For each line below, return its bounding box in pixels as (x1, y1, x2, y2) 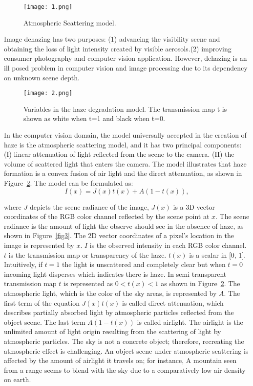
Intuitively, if (4, 259, 42, 269)
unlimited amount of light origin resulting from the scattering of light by (4, 326, 221, 337)
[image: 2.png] (23, 90, 73, 97)
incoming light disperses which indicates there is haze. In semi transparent (4, 268, 227, 279)
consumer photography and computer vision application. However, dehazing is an (4, 53, 247, 63)
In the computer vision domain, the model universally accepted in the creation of (4, 130, 247, 140)
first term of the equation (4, 297, 80, 308)
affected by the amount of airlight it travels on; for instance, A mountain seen (4, 355, 237, 365)
